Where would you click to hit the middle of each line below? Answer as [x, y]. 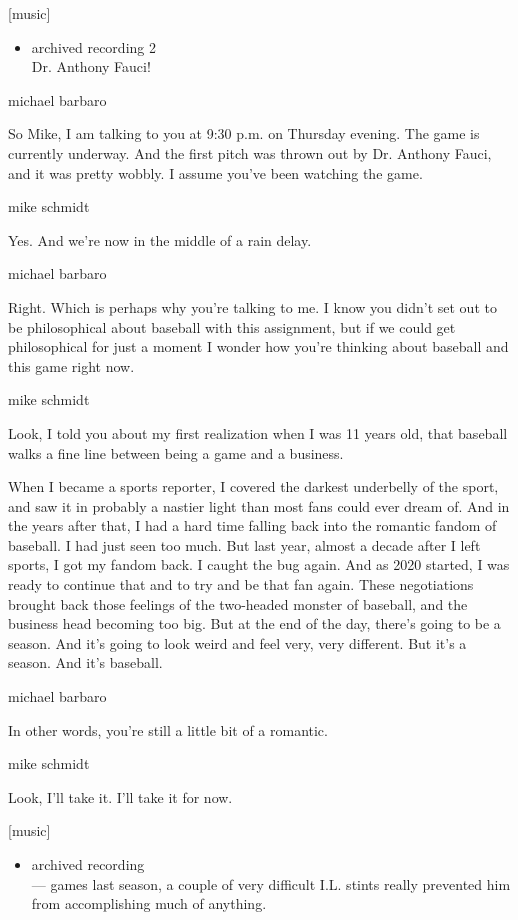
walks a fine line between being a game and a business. [176, 452]
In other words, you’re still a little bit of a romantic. [168, 729]
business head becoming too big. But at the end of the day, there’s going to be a [254, 623]
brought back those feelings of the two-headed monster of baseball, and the [238, 603]
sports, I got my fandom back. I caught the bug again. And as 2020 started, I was [259, 564]
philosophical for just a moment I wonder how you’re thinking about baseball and [258, 346]
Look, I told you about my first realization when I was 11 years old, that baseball [258, 432]
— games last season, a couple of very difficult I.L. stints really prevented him [271, 883]
